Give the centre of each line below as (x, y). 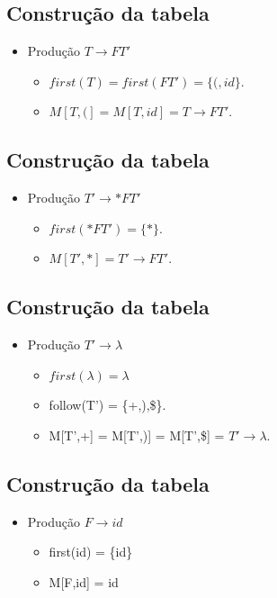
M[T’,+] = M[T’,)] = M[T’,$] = (137, 435)
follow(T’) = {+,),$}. (107, 405)
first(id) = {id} (91, 552)
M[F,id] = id (84, 581)
